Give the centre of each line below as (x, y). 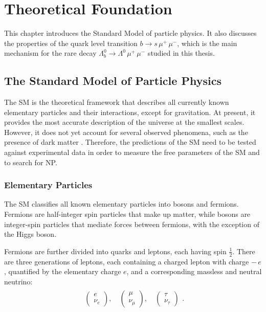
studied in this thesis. (181, 53)
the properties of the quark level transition (71, 43)
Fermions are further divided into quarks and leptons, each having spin (115, 251)
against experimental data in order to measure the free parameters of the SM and (132, 152)
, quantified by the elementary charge (63, 271)
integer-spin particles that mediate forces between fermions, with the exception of (132, 224)
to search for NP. (31, 162)
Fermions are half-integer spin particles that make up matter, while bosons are (127, 214)
